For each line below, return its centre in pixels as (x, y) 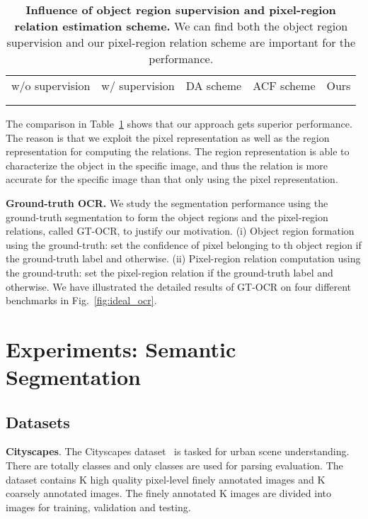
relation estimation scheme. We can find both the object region (181, 26)
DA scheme (214, 85)
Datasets (38, 422)
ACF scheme (284, 85)
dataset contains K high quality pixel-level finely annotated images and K (166, 479)
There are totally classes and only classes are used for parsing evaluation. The (174, 465)
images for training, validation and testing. (98, 507)
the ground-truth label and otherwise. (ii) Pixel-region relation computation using (183, 258)
